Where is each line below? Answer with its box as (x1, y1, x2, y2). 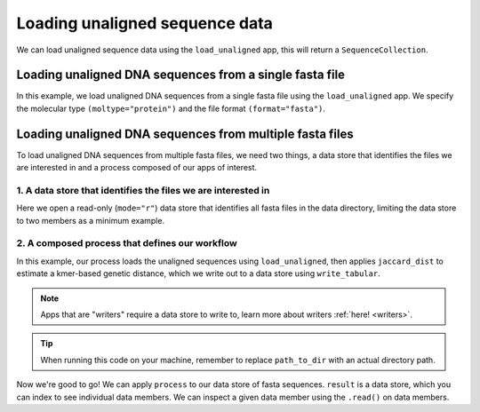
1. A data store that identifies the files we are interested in (16, 184, 270, 196)
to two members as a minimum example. (16, 215, 164, 226)
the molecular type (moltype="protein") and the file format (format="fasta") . (16, 103, 326, 114)
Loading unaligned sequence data (16, 13, 273, 33)
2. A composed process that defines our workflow (16, 237, 237, 250)
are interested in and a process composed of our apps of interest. (16, 162, 258, 173)
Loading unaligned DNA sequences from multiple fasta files (16, 126, 355, 141)
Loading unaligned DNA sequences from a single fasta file (16, 67, 346, 83)
